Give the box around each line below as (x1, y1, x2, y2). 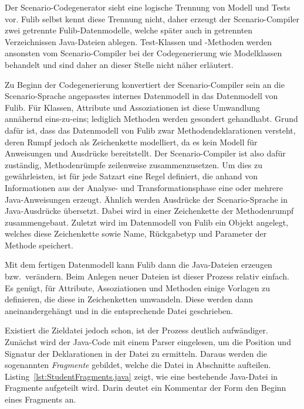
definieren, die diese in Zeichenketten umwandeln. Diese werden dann (5, 293, 254, 305)
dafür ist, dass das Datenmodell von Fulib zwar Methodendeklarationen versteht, (5, 124, 296, 136)
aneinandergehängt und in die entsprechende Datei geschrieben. (5, 304, 233, 316)
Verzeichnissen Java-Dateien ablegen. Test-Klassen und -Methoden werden (5, 35, 272, 47)
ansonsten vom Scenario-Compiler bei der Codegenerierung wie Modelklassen (5, 47, 282, 59)
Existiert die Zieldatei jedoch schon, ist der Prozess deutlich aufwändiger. (5, 324, 268, 336)
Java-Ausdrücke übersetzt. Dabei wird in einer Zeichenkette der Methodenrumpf (5, 205, 294, 217)
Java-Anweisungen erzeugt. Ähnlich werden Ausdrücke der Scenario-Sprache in (5, 193, 288, 205)
